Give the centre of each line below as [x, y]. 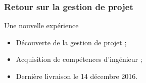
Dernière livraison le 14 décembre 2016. [77, 76]
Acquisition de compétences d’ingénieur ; [79, 59]
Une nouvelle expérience [41, 25]
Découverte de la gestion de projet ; [71, 42]
